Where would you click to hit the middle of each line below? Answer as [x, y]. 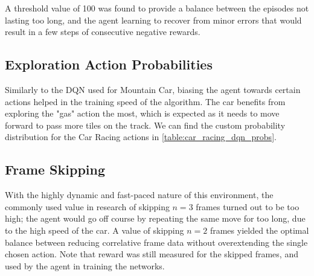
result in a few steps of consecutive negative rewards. [103, 32]
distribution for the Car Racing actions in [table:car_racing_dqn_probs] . [141, 137]
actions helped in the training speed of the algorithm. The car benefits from [145, 101]
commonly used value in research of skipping [87, 206]
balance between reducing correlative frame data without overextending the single [156, 242]
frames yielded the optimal [259, 230]
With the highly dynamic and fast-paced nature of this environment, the [139, 195]
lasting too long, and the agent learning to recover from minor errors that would [153, 20]
